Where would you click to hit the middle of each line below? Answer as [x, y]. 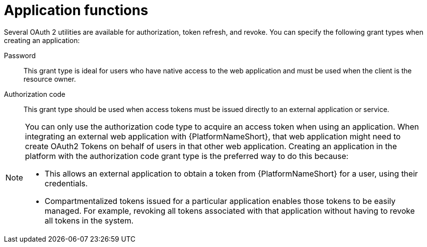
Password [20, 55]
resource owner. [50, 79]
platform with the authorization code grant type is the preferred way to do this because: [187, 156]
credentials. [66, 183]
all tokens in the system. [89, 220]
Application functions [76, 10]
